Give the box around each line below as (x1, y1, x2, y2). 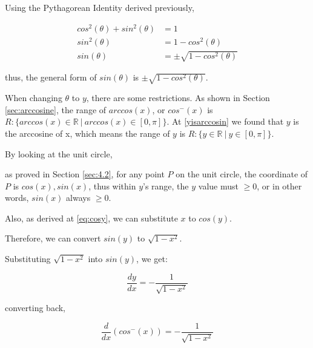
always (66, 191, 91, 204)
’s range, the (143, 179, 189, 192)
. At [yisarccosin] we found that (166, 115, 284, 128)
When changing (5, 91, 62, 104)
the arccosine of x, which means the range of (5, 126, 170, 139)
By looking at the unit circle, (5, 147, 113, 160)
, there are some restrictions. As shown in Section (86, 91, 270, 104)
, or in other (257, 179, 302, 192)
